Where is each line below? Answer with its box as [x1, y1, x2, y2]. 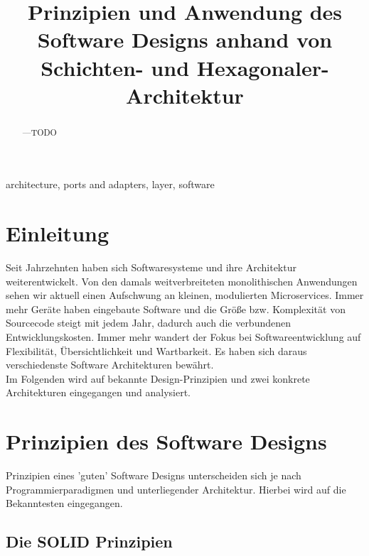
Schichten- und [41, 53, 190, 82]
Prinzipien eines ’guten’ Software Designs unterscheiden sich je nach [6, 468, 301, 483]
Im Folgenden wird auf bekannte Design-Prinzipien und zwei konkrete [6, 371, 310, 386]
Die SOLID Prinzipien [6, 530, 173, 552]
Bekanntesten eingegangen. [6, 496, 123, 511]
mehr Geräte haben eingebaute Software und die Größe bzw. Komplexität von [6, 301, 346, 316]
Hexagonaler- [196, 53, 329, 82]
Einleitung [6, 219, 109, 248]
